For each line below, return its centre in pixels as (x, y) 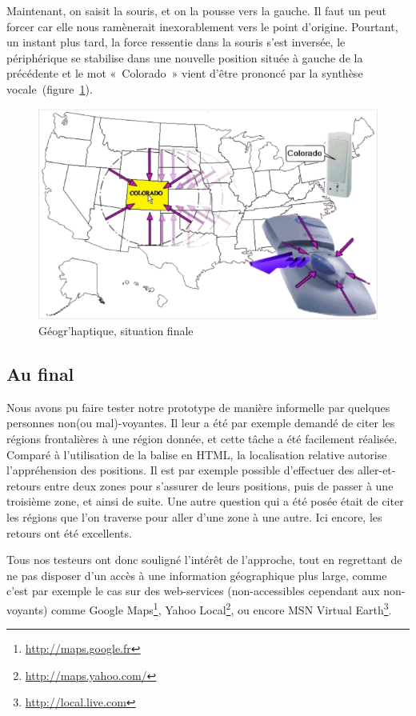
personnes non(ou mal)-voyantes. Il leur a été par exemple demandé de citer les (201, 423)
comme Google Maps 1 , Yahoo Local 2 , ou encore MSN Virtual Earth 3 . (222, 608)
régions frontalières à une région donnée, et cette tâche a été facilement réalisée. (202, 438)
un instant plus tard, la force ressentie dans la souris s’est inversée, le (176, 42)
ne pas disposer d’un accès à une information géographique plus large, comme (197, 575)
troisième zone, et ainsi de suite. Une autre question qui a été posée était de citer (205, 501)
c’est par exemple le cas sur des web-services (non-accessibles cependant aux (193, 591)
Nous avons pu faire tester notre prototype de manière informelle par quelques (198, 407)
